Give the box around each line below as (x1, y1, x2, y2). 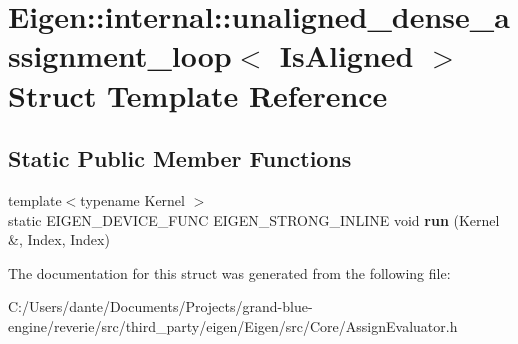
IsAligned (279, 35, 414, 76)
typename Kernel (80, 189, 185, 210)
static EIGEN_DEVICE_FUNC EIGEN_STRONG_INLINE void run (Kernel (8, 209, 500, 230)
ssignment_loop (8, 35, 232, 76)
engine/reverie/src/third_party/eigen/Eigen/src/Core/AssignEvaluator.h (8, 315, 458, 336)
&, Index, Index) (8, 229, 110, 250)
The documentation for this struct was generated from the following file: (8, 262, 451, 283)
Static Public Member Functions (8, 143, 352, 174)
